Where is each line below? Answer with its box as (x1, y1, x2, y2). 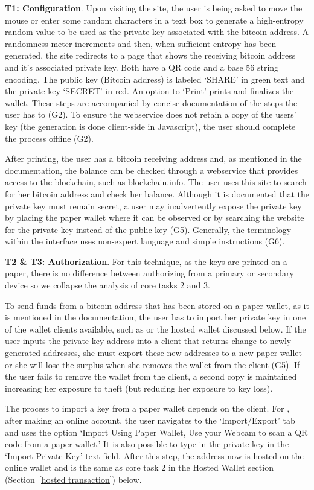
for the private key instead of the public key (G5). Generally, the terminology (5, 223, 292, 235)
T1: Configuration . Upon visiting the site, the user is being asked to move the (5, 2, 303, 14)
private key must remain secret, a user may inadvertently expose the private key (5, 199, 302, 212)
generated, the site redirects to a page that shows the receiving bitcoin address (5, 49, 296, 62)
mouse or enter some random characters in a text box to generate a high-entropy (5, 13, 304, 26)
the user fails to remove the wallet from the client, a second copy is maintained (5, 370, 297, 383)
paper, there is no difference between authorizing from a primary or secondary (5, 267, 294, 279)
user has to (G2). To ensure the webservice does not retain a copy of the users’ (5, 108, 296, 121)
